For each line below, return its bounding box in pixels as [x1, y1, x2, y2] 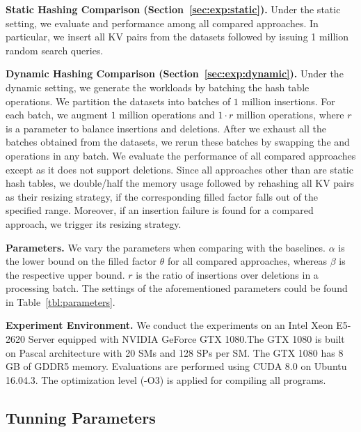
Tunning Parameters [6, 406, 156, 428]
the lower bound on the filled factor [6, 254, 157, 268]
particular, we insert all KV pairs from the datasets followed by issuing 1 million [6, 29, 348, 44]
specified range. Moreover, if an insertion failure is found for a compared [6, 203, 314, 217]
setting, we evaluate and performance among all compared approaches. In [6, 15, 319, 30]
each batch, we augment [6, 107, 108, 122]
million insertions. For [241, 93, 335, 108]
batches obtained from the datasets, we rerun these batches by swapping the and [6, 134, 350, 149]
